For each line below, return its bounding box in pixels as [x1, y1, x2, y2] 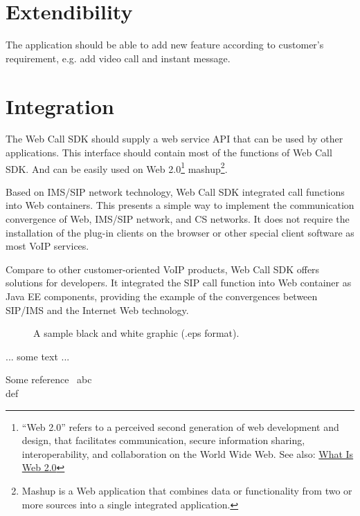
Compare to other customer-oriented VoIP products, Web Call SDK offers [6, 261, 320, 276]
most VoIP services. [6, 239, 89, 253]
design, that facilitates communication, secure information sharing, [21, 433, 305, 448]
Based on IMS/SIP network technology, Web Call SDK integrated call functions [6, 184, 345, 199]
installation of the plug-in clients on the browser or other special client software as [6, 225, 354, 239]
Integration [6, 91, 114, 120]
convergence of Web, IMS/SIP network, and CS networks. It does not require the [6, 212, 350, 226]
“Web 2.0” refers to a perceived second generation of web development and [21, 419, 339, 434]
